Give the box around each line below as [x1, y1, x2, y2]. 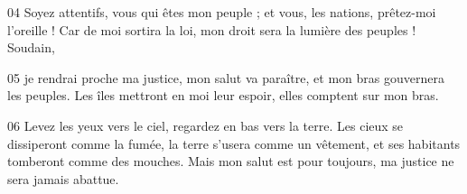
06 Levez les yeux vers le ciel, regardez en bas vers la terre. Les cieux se [7, 115, 404, 134]
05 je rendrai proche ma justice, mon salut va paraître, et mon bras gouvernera [7, 68, 444, 87]
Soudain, [7, 38, 55, 57]
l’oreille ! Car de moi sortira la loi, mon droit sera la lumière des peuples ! [7, 20, 416, 39]
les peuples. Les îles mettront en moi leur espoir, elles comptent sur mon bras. [7, 86, 439, 105]
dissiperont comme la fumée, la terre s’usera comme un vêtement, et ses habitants [7, 134, 461, 152]
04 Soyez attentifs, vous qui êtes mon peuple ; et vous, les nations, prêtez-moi [7, 3, 436, 21]
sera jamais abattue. [7, 169, 119, 188]
